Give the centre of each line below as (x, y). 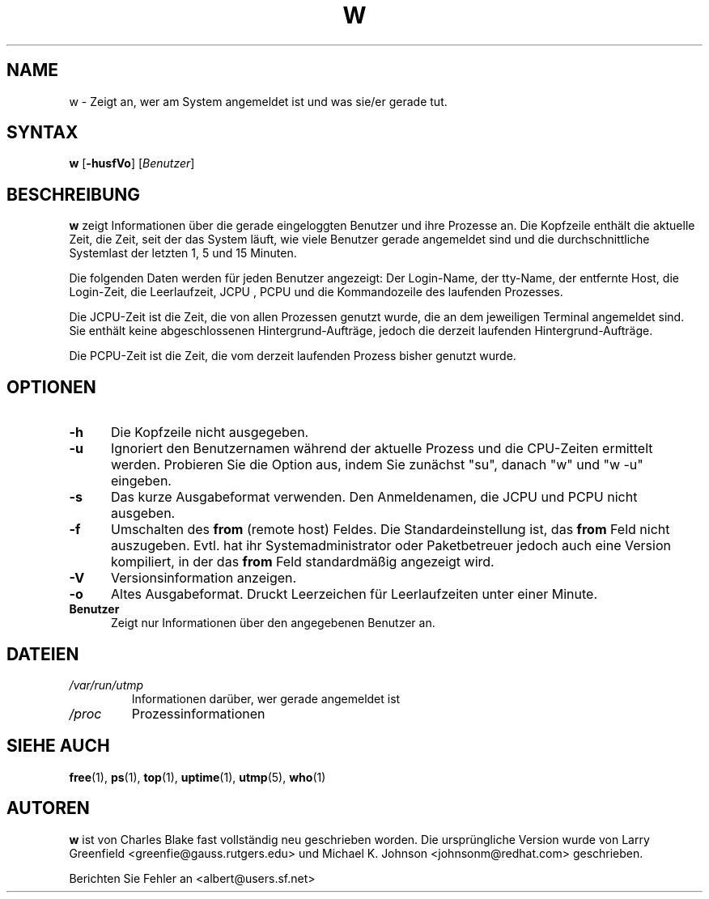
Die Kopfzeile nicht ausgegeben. (210, 433)
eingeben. (141, 481)
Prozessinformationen (198, 713)
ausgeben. (143, 513)
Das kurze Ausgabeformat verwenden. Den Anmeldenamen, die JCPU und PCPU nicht (374, 497)
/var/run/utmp (106, 685)
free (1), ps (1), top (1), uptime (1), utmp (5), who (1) (197, 777)
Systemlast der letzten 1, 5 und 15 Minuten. (183, 253)
